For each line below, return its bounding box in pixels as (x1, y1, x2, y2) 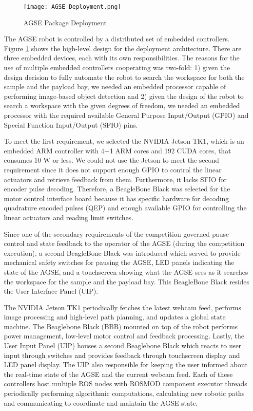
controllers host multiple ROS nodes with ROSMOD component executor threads (4, 378, 247, 389)
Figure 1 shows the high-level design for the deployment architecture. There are (4, 43, 242, 53)
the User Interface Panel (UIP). (4, 286, 98, 296)
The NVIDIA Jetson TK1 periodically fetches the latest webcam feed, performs (4, 302, 241, 312)
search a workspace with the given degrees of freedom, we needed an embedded (4, 100, 240, 111)
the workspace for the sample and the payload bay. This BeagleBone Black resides (4, 276, 250, 286)
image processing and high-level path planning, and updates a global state (4, 312, 226, 322)
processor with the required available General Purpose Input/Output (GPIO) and (4, 110, 249, 120)
